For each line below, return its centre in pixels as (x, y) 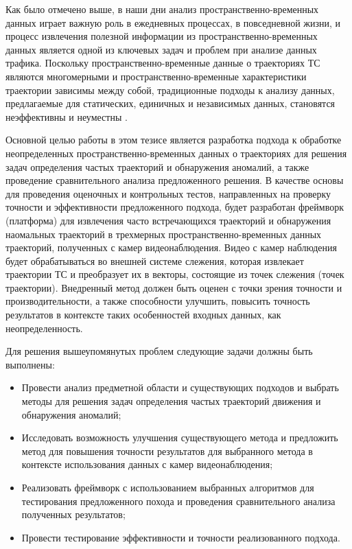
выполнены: (30, 364)
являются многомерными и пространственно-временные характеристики (156, 76)
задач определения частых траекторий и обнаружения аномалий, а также (157, 166)
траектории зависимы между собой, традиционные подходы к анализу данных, (170, 90)
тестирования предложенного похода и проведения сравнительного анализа (178, 501)
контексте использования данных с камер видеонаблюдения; (147, 464)
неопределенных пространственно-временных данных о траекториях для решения (176, 153)
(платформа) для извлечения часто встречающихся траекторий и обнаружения (168, 220)
